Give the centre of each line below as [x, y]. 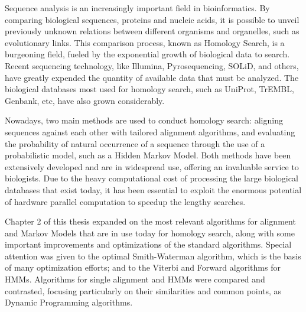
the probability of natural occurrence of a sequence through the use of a [135, 143]
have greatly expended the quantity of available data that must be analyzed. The [152, 77]
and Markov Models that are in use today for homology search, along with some [150, 233]
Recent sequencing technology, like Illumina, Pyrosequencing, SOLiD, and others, [152, 65]
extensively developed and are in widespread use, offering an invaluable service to [152, 166]
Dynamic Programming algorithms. [69, 302]
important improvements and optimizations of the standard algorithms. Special [148, 244]
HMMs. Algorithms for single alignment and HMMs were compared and [135, 279]
